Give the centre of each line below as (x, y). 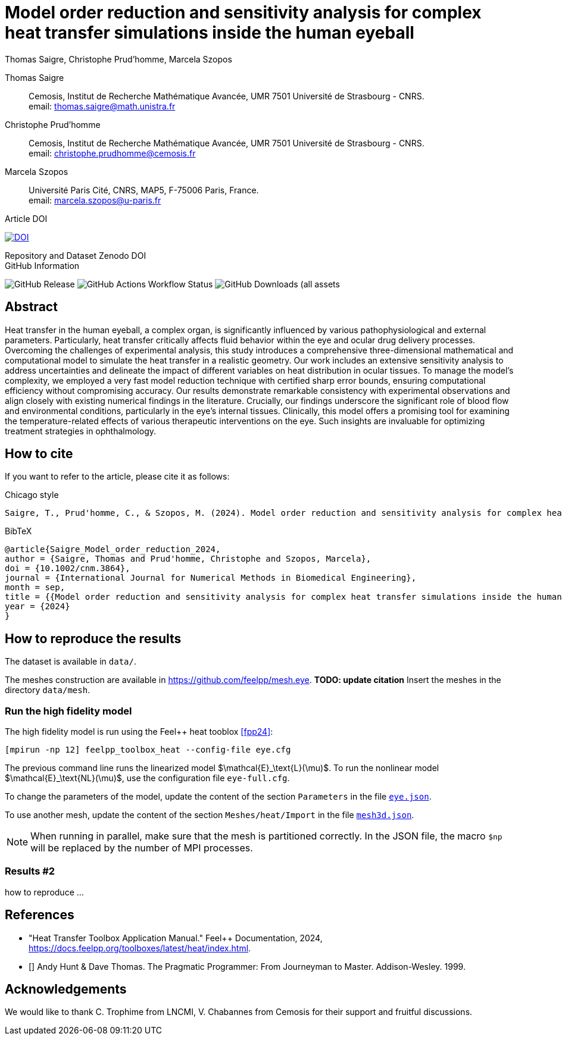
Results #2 (30, 871)
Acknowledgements (66, 989)
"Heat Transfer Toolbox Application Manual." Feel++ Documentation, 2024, (176, 938)
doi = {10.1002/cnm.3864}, (68, 568)
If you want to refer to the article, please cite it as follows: (117, 477)
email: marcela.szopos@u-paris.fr (95, 200)
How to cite (39, 454)
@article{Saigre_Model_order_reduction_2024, (113, 549)
